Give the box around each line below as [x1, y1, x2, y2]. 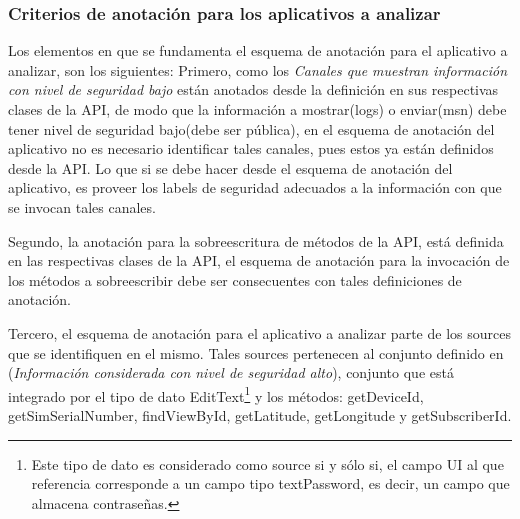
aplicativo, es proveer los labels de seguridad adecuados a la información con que [8, 177, 502, 198]
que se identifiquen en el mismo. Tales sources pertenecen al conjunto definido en [8, 342, 504, 363]
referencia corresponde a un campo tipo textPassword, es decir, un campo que [31, 473, 510, 494]
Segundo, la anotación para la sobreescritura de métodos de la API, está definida [8, 230, 504, 251]
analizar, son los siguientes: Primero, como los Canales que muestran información [8, 59, 508, 80]
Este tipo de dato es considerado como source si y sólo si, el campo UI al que [31, 453, 504, 474]
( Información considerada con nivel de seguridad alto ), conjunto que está [8, 362, 454, 383]
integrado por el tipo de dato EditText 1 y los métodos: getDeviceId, [8, 382, 424, 406]
